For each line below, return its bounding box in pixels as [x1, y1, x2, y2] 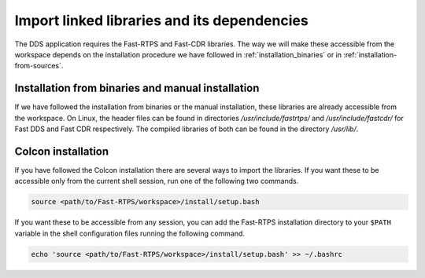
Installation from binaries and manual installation [14, 82, 260, 95]
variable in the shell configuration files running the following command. [14, 229, 246, 238]
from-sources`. [14, 61, 64, 71]
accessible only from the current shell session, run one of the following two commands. [14, 177, 299, 186]
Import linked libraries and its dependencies [14, 12, 309, 29]
